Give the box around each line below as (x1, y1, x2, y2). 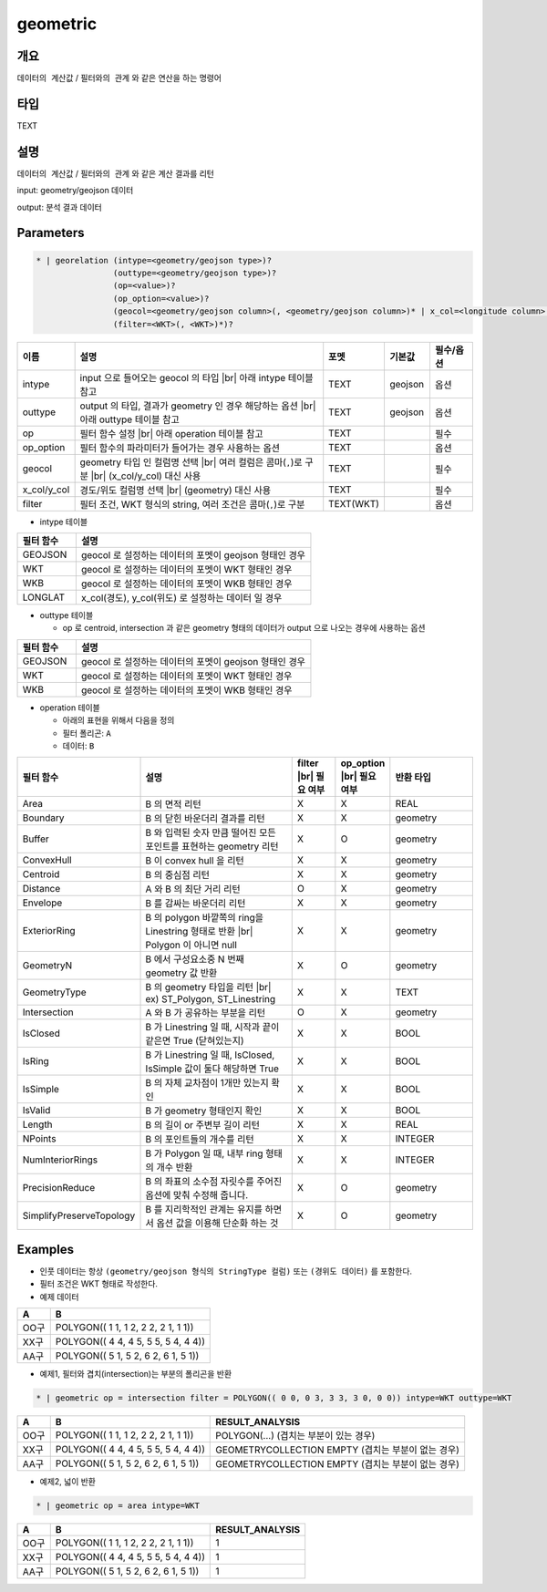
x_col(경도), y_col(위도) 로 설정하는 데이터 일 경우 (80, 591, 283, 604)
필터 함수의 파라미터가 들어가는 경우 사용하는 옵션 (79, 441, 281, 454)
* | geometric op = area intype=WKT (36, 1500, 201, 1511)
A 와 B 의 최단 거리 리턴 (145, 883, 241, 895)
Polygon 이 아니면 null (145, 939, 237, 952)
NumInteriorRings (22, 1153, 98, 1166)
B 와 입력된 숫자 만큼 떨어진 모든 (145, 826, 277, 839)
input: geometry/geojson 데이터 (16, 185, 134, 196)
